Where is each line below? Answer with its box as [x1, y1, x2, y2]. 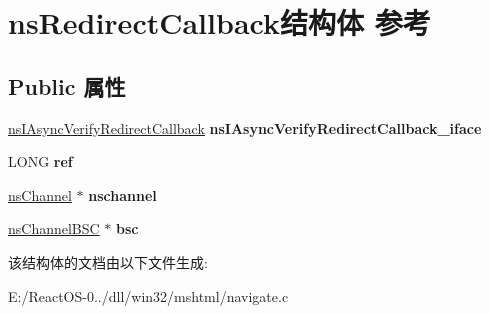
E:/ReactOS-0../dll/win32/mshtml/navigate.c [8, 285, 289, 306]
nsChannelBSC [8, 218, 100, 239]
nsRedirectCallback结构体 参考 [8, 2, 431, 43]
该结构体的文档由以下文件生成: [8, 251, 208, 272]
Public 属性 [8, 70, 126, 101]
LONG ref [8, 151, 73, 172]
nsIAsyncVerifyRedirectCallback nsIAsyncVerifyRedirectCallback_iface [8, 117, 482, 138]
